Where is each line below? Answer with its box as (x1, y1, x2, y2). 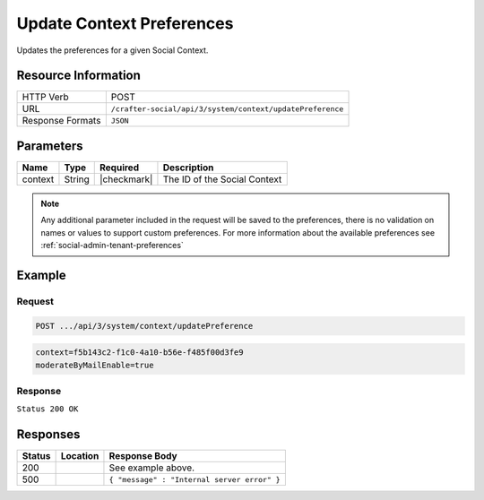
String (64, 173, 90, 185)
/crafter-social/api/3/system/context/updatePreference (110, 104, 344, 114)
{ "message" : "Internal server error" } (108, 475, 281, 484)
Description (162, 161, 214, 174)
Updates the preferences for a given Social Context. (16, 45, 209, 56)
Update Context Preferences (16, 13, 234, 33)
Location (60, 450, 99, 462)
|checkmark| (99, 173, 153, 185)
